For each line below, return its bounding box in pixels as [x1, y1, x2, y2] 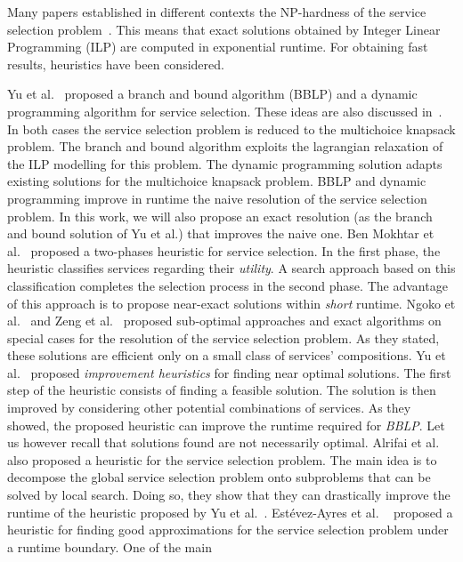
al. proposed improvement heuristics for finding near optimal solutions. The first [7, 363, 451, 381]
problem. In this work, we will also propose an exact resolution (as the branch [7, 206, 433, 225]
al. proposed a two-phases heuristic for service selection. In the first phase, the [7, 241, 441, 260]
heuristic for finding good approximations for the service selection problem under [7, 520, 449, 539]
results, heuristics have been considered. [7, 54, 224, 73]
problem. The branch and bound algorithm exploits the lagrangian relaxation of [7, 137, 443, 156]
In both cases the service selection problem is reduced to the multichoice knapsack [7, 119, 456, 138]
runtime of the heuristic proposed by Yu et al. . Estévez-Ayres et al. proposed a [7, 502, 453, 521]
